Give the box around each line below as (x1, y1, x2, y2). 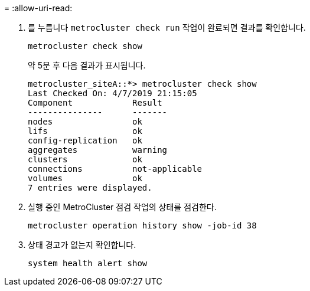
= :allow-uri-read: (4, 3, 73, 13)
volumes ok (28, 174, 142, 183)
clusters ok (28, 155, 142, 164)
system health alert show (28, 259, 148, 268)
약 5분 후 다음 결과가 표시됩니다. (28, 60, 146, 70)
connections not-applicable (28, 164, 203, 174)
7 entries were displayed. (28, 183, 152, 192)
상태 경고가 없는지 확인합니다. (28, 240, 136, 250)
